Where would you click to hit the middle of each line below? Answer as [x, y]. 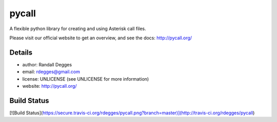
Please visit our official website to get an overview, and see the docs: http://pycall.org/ [101, 38]
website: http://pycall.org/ [50, 86]
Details [21, 52]
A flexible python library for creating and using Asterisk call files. [78, 29]
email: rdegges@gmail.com [51, 72]
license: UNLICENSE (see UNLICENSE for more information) [86, 79]
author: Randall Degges [47, 64]
